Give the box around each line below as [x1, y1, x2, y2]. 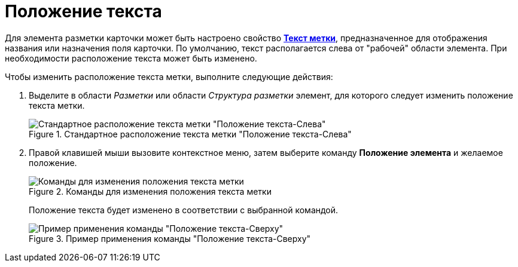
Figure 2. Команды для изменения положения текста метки [29, 186, 272, 197]
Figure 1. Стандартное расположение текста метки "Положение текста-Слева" [29, 128, 352, 139]
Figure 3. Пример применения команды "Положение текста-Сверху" [29, 233, 311, 244]
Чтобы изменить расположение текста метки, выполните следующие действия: [5, 71, 333, 82]
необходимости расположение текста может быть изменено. [5, 53, 257, 63]
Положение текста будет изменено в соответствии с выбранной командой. [29, 204, 339, 215]
